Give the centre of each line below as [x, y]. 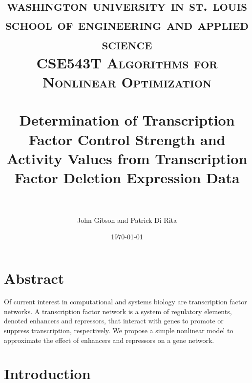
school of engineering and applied [127, 24]
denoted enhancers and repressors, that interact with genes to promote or [114, 321]
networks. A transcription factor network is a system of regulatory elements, [118, 311]
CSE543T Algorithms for [127, 62]
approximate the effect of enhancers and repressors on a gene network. [109, 340]
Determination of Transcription [127, 120]
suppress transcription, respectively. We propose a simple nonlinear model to [119, 330]
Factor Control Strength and [127, 139]
